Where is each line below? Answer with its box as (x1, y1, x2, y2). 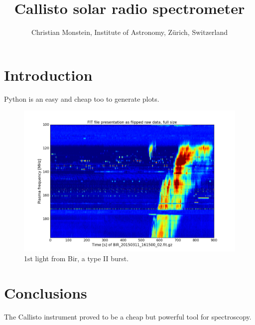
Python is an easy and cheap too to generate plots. (4, 93, 159, 104)
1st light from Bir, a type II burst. (24, 253, 129, 264)
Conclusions (4, 283, 87, 303)
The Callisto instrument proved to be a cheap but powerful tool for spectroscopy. (4, 311, 252, 322)
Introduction (4, 64, 93, 85)
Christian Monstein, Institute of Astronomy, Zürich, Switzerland (31, 27, 228, 37)
